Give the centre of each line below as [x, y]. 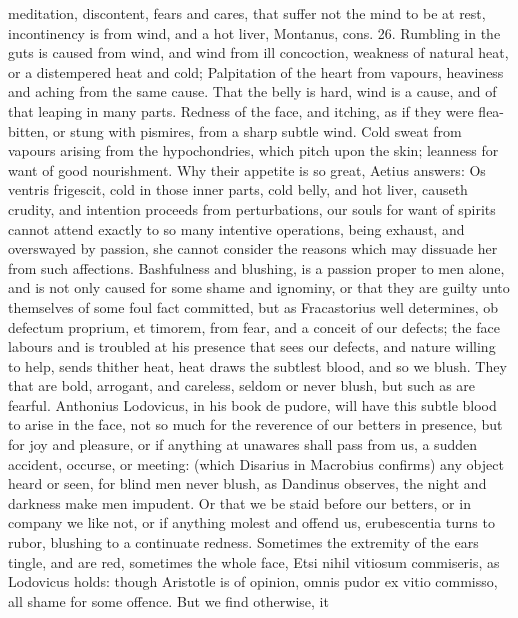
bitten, [28, 130]
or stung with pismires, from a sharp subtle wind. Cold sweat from [257, 130]
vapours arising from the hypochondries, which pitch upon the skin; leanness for [253, 150]
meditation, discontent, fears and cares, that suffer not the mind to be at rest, [247, 13]
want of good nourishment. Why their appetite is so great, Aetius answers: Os [247, 169]
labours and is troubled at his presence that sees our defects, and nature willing [252, 346]
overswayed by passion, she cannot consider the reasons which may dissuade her [253, 248]
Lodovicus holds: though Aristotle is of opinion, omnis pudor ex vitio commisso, [253, 581]
